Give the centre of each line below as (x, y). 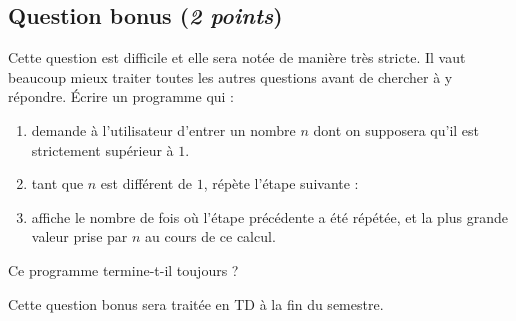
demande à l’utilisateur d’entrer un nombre (163, 129)
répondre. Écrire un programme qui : (121, 96)
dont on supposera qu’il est (396, 129)
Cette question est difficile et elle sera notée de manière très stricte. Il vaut (237, 57)
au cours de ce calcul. (210, 236)
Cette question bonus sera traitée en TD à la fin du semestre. (196, 303)
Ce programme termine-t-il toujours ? (123, 269)
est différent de (146, 183)
